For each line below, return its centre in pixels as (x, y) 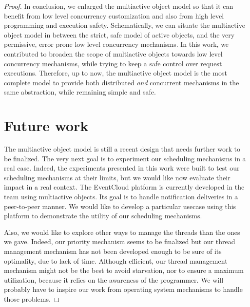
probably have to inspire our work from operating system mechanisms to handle (123, 289)
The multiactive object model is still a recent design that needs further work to (122, 149)
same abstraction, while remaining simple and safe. (80, 92)
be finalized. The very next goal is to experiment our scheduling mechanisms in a (125, 158)
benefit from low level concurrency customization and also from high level (114, 15)
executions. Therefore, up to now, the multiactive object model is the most (115, 73)
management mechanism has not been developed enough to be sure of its (113, 251)
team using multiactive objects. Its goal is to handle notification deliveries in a (121, 197)
